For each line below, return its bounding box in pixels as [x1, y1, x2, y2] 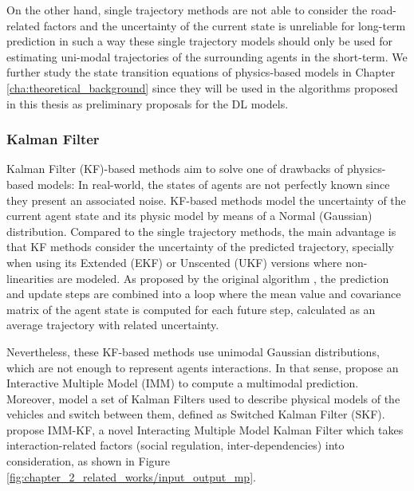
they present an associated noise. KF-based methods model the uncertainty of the [6, 191, 406, 208]
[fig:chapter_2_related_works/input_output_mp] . [6, 468, 256, 485]
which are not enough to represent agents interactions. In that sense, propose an [6, 359, 399, 375]
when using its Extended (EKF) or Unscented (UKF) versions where [6, 253, 342, 270]
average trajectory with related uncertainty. [6, 316, 219, 333]
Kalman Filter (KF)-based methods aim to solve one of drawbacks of [6, 160, 344, 177]
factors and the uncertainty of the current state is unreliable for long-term [43, 17, 406, 33]
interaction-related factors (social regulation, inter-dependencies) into [6, 437, 345, 454]
